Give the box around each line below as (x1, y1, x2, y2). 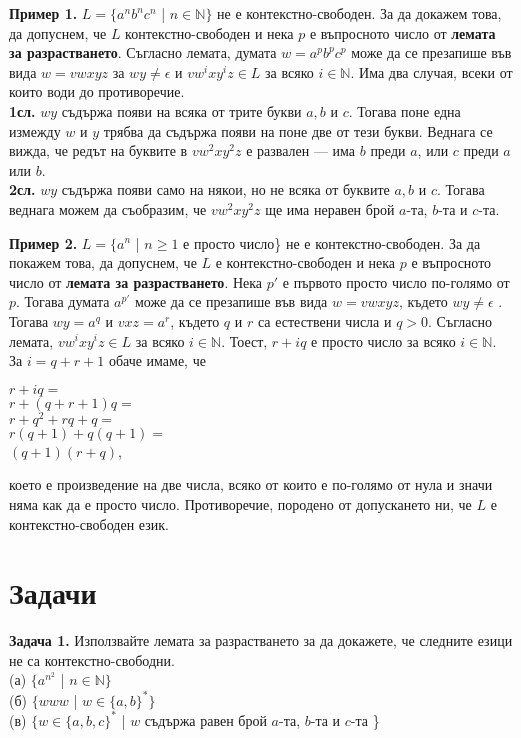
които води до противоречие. (9, 81, 185, 102)
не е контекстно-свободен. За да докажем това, (217, 3, 502, 23)
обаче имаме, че (108, 350, 206, 371)
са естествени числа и (257, 310, 392, 331)
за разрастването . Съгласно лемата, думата (9, 42, 277, 63)
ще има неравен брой (265, 198, 395, 219)
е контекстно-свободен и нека (215, 252, 396, 273)
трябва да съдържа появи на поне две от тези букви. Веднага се (103, 120, 493, 141)
